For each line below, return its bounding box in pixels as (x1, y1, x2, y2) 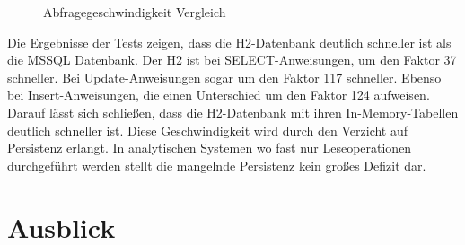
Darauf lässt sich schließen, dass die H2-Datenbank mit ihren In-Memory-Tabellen (7, 102, 459, 121)
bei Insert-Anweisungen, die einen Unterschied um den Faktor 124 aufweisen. (7, 85, 430, 104)
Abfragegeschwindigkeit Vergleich (43, 3, 226, 21)
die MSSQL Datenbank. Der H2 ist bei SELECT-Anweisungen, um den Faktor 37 (7, 50, 457, 69)
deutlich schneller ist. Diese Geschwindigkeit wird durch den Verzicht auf (7, 120, 408, 139)
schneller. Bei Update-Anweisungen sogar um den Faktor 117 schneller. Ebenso (7, 67, 442, 86)
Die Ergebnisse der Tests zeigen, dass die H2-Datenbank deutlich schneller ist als (7, 32, 452, 51)
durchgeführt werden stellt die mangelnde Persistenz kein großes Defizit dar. (7, 155, 426, 174)
